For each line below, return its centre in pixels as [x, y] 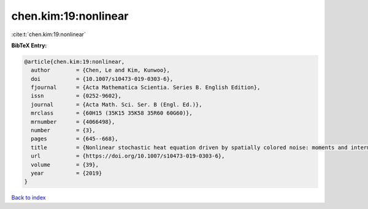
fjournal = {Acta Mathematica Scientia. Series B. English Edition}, [146, 88]
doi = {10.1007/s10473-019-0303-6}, [102, 79]
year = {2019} [67, 173]
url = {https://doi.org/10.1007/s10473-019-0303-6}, [128, 156]
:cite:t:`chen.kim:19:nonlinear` [48, 34]
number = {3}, [63, 131]
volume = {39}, [65, 165]
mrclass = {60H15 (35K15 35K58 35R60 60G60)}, [112, 113]
